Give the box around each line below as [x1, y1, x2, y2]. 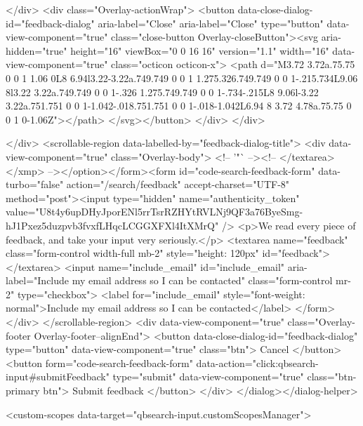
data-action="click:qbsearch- [196, 355, 319, 370]
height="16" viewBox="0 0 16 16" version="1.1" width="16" [70, 43, 329, 58]
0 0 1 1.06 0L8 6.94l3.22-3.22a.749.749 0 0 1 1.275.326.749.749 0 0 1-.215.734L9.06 [6, 70, 358, 85]
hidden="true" [6, 43, 67, 58]
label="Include [6, 273, 70, 288]
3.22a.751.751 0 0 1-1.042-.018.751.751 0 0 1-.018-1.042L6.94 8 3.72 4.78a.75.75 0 [6, 98, 352, 113]
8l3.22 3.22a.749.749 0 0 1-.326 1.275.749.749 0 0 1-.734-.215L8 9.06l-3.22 [6, 84, 319, 99]
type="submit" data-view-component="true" [112, 369, 304, 384]
